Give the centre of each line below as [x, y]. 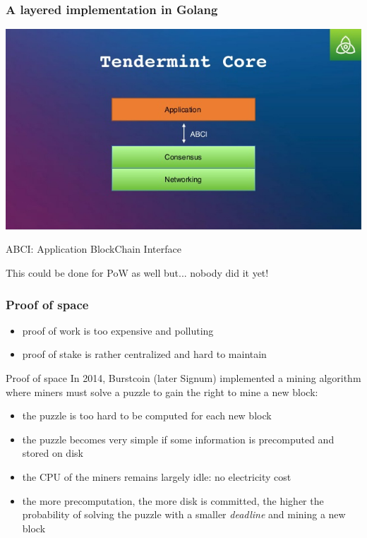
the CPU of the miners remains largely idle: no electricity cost [157, 476]
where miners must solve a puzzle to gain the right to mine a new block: [162, 391]
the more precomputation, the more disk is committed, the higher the [173, 500]
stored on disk [53, 453]
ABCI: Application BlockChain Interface [94, 249]
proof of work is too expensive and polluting [118, 330]
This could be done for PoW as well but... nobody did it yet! [137, 273]
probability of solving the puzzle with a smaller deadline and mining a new [184, 514]
